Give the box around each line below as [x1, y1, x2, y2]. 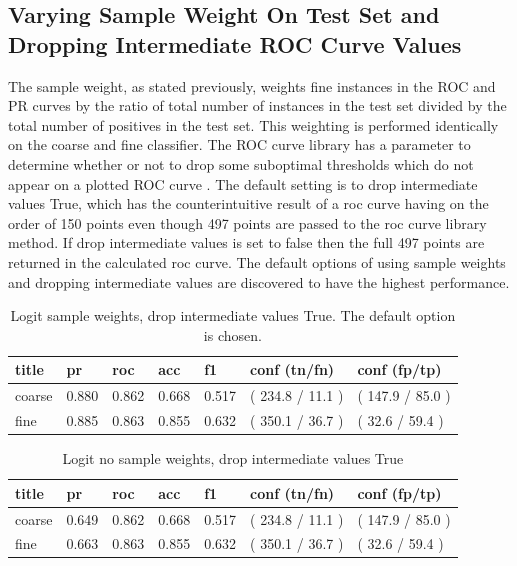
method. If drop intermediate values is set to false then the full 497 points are [8, 232, 485, 253]
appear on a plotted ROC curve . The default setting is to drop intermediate [8, 173, 478, 194]
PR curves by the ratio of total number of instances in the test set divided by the [8, 95, 507, 116]
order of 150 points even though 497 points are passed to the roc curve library [8, 212, 487, 233]
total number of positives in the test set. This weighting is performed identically [8, 114, 499, 135]
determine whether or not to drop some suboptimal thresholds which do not [8, 153, 474, 174]
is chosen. [203, 324, 262, 345]
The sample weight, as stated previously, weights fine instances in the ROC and [8, 75, 496, 96]
